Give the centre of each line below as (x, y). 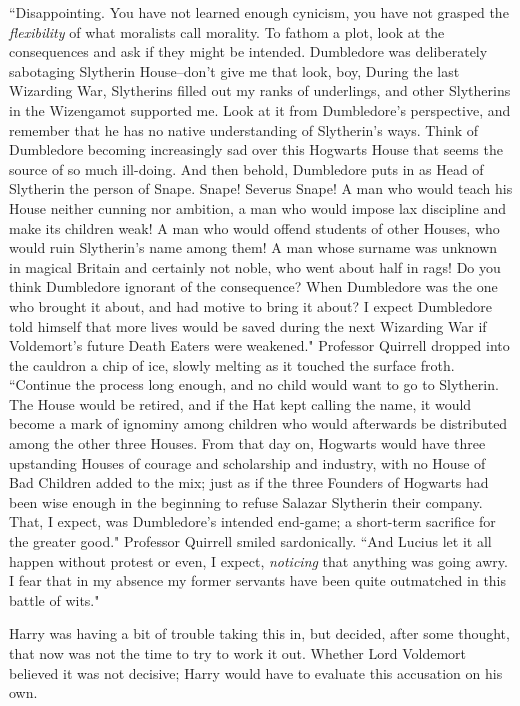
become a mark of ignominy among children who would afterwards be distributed (258, 423)
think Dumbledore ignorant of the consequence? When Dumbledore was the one (253, 286)
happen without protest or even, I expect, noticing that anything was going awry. (258, 560)
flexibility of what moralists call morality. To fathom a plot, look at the (227, 31)
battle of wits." (54, 599)
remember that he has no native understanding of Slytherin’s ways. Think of (244, 129)
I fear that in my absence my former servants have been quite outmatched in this (258, 580)
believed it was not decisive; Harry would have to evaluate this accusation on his (256, 672)
